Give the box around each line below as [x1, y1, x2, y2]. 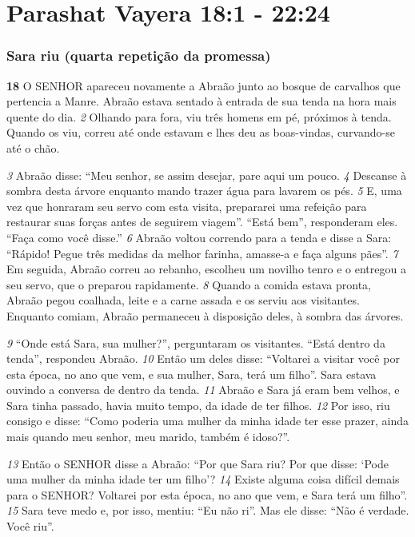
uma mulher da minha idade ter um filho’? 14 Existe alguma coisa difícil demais [6, 471, 400, 487]
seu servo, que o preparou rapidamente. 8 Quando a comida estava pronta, [6, 276, 371, 292]
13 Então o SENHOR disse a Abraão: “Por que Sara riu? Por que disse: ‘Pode [6, 455, 389, 471]
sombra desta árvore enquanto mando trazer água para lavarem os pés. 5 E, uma [6, 182, 402, 199]
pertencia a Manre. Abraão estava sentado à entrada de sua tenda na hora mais [6, 93, 397, 109]
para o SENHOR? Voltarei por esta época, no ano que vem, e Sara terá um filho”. [6, 486, 408, 503]
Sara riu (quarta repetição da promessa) [6, 46, 271, 66]
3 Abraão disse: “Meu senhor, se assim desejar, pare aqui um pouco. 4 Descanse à [6, 166, 407, 183]
